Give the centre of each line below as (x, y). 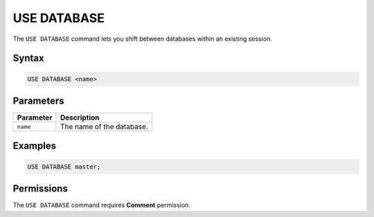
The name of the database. (104, 126)
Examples (35, 146)
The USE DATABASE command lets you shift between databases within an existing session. (143, 39)
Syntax (28, 58)
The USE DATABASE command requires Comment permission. (101, 205)
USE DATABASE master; (64, 167)
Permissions (41, 189)
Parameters (38, 101)
